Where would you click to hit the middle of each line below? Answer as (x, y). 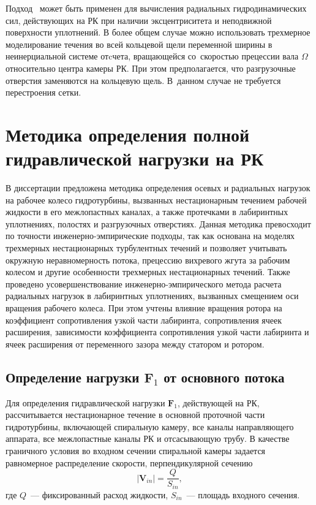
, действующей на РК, (218, 402)
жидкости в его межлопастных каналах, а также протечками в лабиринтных (147, 212)
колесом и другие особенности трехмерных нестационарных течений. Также (148, 272)
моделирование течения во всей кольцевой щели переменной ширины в (139, 44)
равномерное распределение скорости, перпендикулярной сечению (129, 462)
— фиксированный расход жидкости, (100, 494)
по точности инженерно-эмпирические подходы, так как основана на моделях (150, 236)
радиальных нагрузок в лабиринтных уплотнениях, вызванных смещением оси (152, 296)
